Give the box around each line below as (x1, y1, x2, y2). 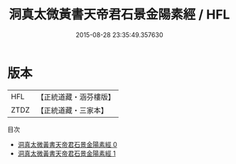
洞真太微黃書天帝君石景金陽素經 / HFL (9, 6, 230, 23)
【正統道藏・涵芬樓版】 (36, 92, 116, 102)
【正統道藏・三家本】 (36, 105, 109, 115)
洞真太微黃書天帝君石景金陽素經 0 (17, 140, 117, 148)
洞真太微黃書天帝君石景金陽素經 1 (17, 149, 116, 158)
